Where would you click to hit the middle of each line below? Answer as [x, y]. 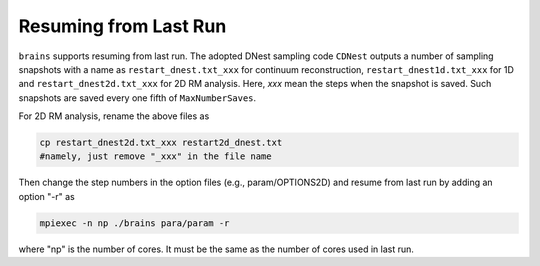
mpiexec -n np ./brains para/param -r [134, 223]
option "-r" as [46, 196]
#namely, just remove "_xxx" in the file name [155, 156]
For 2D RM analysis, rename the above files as [114, 116]
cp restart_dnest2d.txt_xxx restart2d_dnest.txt [161, 143]
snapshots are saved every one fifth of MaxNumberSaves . [137, 97]
